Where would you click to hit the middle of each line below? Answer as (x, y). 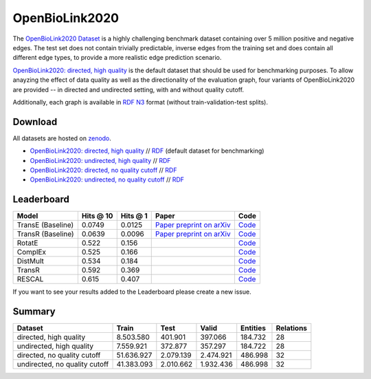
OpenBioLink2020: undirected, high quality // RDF (100, 160)
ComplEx (32, 252)
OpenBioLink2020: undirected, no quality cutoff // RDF (107, 180)
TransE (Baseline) (45, 225)
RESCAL (30, 279)
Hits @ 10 (97, 216)
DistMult (31, 261)
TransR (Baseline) (46, 234)
